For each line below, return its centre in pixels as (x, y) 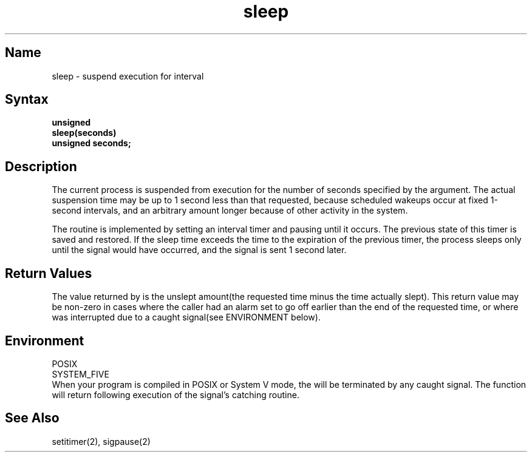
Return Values (49, 273)
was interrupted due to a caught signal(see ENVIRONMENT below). (186, 317)
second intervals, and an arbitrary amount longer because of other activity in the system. (230, 211)
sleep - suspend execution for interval (128, 76)
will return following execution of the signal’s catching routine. (176, 394)
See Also (32, 418)
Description (41, 166)
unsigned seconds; (91, 143)
